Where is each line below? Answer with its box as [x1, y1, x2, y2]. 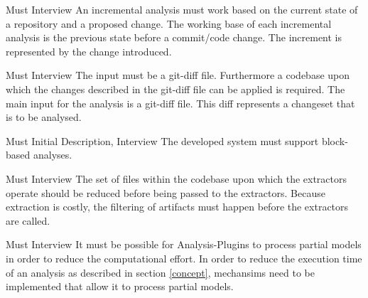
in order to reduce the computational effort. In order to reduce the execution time [6, 250, 362, 265]
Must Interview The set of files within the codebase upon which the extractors [6, 171, 347, 186]
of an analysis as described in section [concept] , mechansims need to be [6, 265, 315, 280]
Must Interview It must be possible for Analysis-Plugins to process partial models [6, 237, 362, 252]
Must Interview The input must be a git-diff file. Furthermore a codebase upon [6, 68, 350, 83]
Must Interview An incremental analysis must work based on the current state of [6, 2, 358, 16]
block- [321, 133, 348, 148]
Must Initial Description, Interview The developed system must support [6, 133, 319, 148]
